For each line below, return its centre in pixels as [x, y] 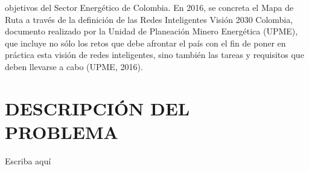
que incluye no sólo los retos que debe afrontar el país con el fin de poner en [145, 43]
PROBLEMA [62, 131]
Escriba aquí [28, 160]
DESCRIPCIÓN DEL [97, 108]
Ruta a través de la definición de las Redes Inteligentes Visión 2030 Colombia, [149, 19]
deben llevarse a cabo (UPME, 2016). [74, 66]
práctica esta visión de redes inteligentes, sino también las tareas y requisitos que [154, 55]
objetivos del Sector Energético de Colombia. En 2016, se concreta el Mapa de [149, 7]
